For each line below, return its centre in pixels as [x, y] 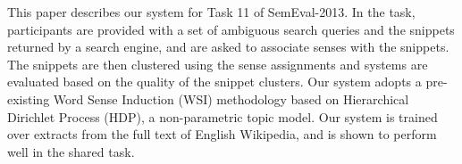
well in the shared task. [71, 151]
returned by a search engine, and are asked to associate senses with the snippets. [228, 47]
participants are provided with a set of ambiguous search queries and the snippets [231, 29]
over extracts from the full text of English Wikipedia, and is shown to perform [222, 134]
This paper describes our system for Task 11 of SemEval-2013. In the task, [211, 12]
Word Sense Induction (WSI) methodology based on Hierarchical [231, 98]
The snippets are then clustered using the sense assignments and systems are [218, 64]
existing [29, 98]
